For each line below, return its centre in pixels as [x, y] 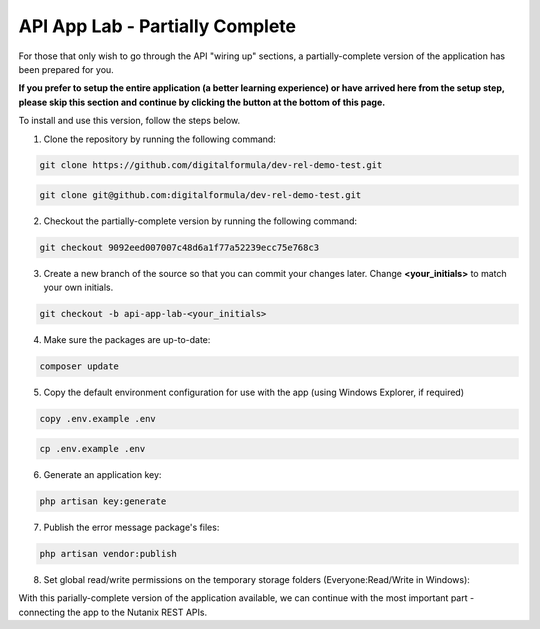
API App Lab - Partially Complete [157, 26]
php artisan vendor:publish [108, 553]
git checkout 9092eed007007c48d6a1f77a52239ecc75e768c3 [179, 248]
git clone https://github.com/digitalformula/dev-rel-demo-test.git [211, 165]
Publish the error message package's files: [131, 527]
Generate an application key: [102, 474]
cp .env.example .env [92, 448]
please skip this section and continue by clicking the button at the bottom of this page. [202, 102]
